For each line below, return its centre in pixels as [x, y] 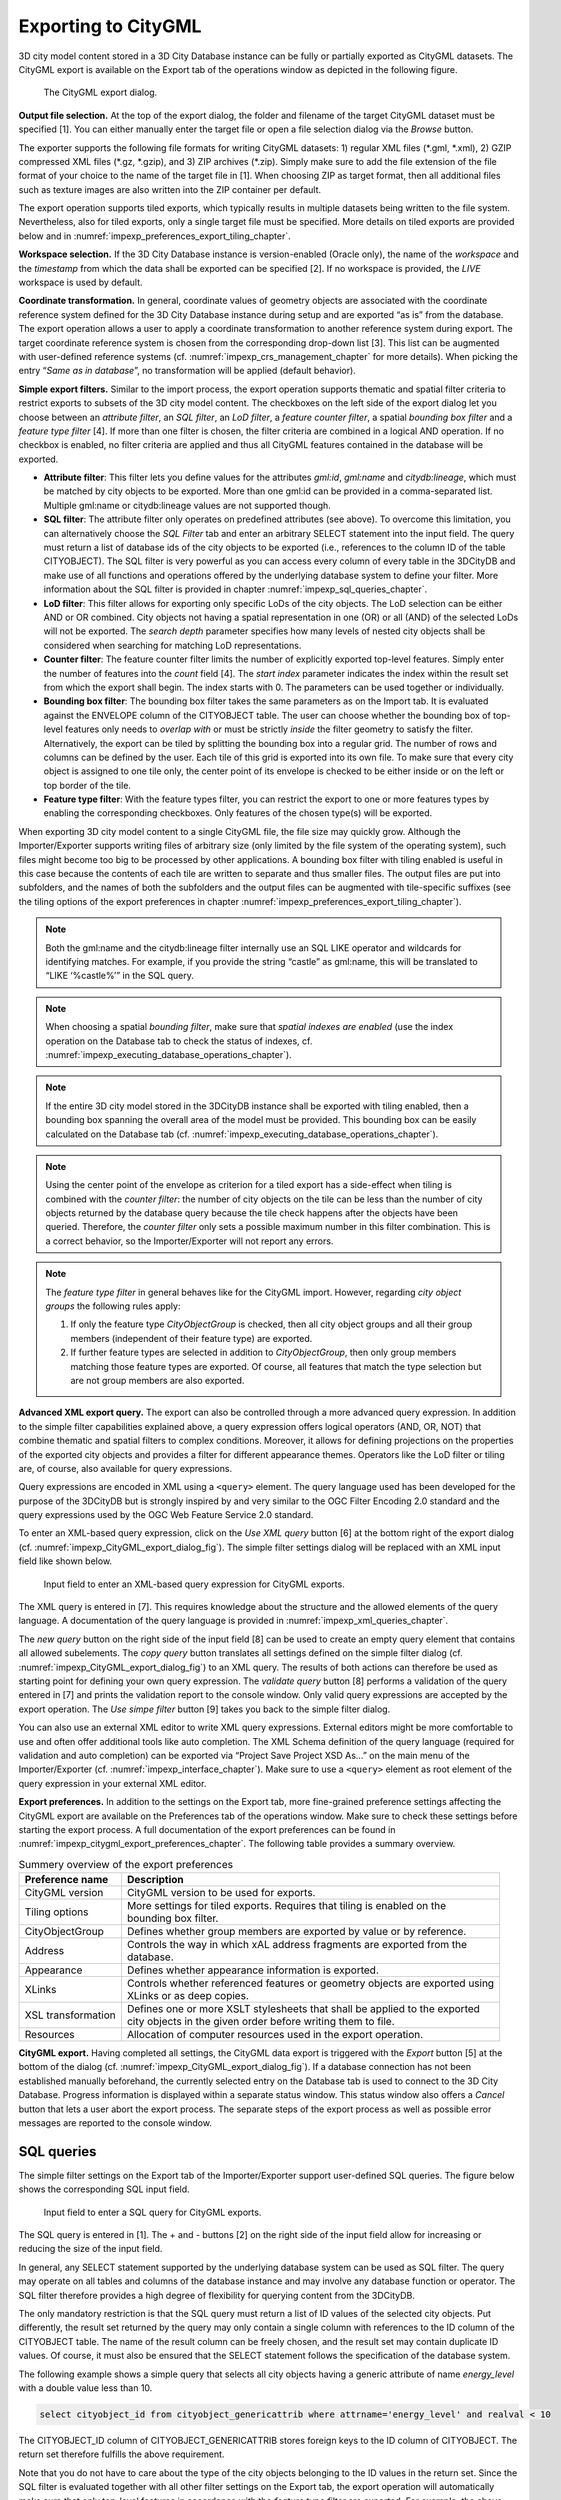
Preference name [66, 1880]
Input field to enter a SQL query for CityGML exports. [152, 2212]
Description [155, 1880]
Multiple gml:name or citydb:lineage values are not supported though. [187, 505]
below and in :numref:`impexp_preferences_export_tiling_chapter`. [154, 236]
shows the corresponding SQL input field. [104, 2189]
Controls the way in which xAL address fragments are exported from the [297, 1945]
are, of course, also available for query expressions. [125, 1468]
